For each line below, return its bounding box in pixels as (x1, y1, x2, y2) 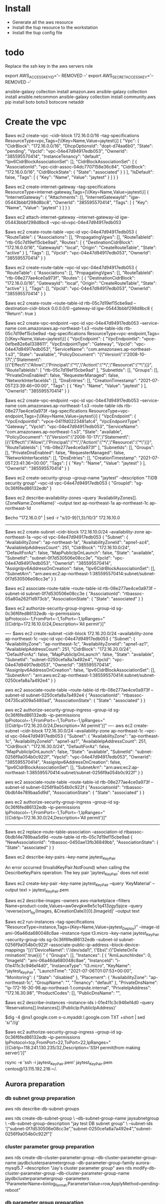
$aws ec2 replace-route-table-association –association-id (5, 829, 123, 835)
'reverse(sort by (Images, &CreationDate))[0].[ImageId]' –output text (5, 908, 140, 915)
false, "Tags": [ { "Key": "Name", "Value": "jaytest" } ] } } (5, 174, 119, 180)
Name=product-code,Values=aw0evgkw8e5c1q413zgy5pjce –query (5, 902, 143, 909)
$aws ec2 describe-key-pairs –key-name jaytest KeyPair (5, 854, 116, 861)
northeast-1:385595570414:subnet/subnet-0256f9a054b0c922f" (5, 769, 137, 775)
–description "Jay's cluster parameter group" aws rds (24, 1165, 132, 1171)
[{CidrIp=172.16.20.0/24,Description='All (5, 723, 86, 728)
